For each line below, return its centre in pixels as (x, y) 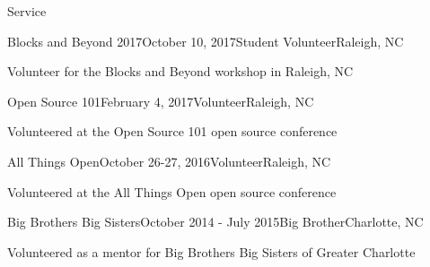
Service (27, 11)
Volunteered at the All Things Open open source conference (172, 191)
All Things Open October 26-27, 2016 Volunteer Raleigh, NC (169, 161)
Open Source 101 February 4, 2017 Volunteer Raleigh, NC (161, 101)
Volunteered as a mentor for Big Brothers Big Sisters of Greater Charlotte (211, 251)
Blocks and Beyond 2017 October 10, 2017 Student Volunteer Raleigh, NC (206, 41)
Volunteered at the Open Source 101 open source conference (172, 131)
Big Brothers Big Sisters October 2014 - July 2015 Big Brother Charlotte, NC (215, 222)
